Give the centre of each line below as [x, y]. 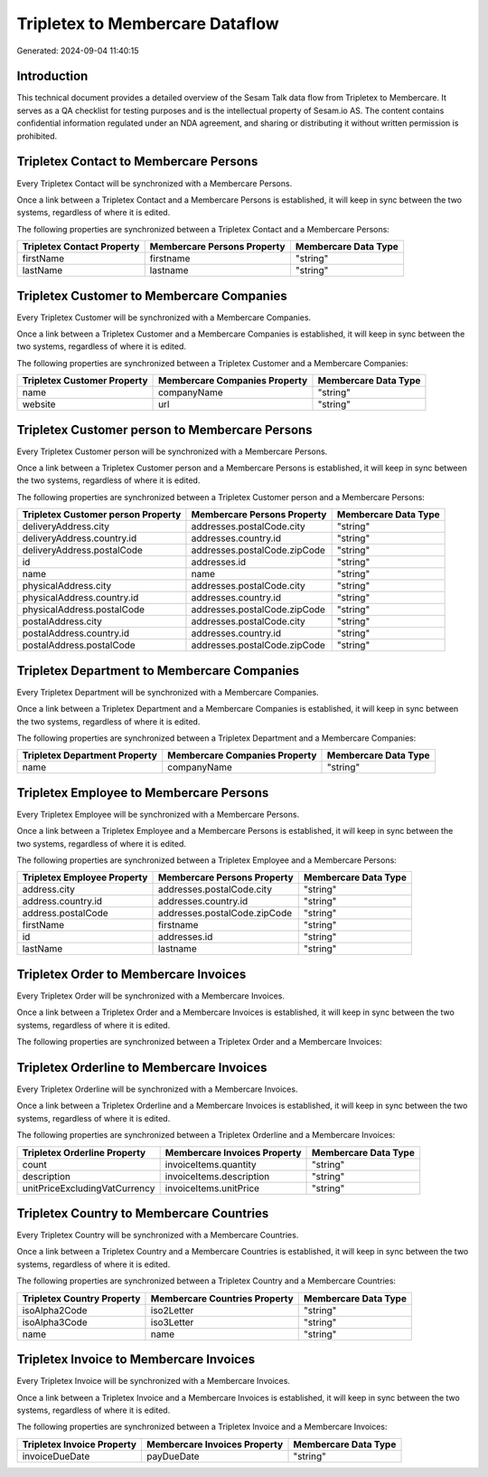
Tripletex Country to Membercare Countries [143, 1213]
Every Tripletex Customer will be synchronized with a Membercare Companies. [164, 317]
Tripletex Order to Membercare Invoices [131, 974]
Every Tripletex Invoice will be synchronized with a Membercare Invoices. [154, 1381]
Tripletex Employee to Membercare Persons [143, 793]
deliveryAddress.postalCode [83, 550]
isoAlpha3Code [55, 1322]
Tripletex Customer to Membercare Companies [152, 295]
